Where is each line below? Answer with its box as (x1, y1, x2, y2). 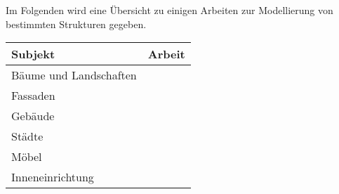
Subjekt (11, 46, 55, 63)
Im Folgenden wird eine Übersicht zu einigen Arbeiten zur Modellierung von (6, 3, 333, 17)
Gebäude (11, 108, 55, 124)
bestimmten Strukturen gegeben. (6, 16, 147, 31)
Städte (11, 128, 44, 145)
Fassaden (11, 87, 55, 104)
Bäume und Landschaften (11, 67, 137, 84)
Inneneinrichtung (11, 169, 94, 186)
